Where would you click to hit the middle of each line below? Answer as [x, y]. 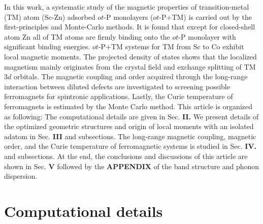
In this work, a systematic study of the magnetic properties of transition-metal [127, 7]
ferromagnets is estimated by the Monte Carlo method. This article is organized [128, 106]
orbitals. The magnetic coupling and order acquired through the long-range [130, 76]
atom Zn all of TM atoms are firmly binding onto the [87, 36]
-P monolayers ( [128, 17]
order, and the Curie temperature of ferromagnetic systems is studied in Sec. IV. [130, 146]
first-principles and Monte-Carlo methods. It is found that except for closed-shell [130, 27]
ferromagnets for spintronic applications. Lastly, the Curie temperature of [119, 96]
